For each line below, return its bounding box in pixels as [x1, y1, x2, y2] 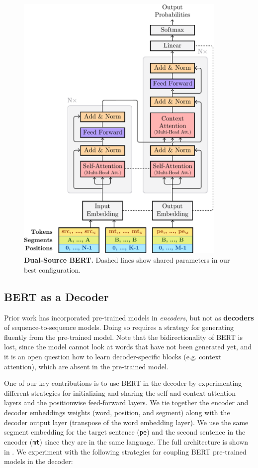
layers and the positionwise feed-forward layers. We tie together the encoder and [4, 397, 249, 408]
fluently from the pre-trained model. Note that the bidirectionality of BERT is [4, 331, 243, 342]
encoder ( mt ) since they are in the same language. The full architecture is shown [4, 436, 249, 447]
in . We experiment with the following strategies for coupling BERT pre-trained [4, 446, 247, 457]
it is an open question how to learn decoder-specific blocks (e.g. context [4, 351, 222, 362]
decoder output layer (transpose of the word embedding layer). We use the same [4, 417, 249, 427]
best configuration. [24, 264, 81, 275]
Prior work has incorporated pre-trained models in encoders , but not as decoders [4, 312, 254, 322]
